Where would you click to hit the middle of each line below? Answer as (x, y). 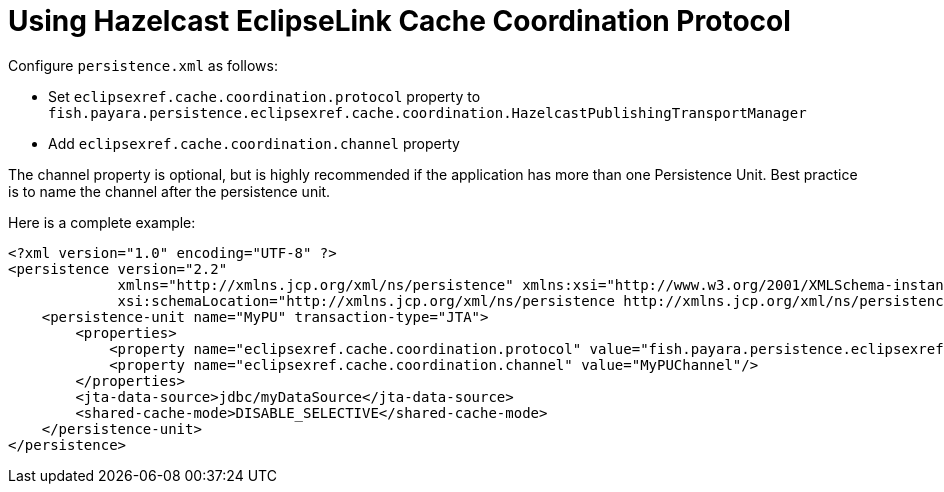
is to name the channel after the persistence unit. (169, 191)
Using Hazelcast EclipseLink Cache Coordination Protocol (399, 21)
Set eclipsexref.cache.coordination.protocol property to (264, 96)
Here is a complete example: (102, 222)
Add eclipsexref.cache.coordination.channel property (254, 143)
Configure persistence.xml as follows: (143, 65)
